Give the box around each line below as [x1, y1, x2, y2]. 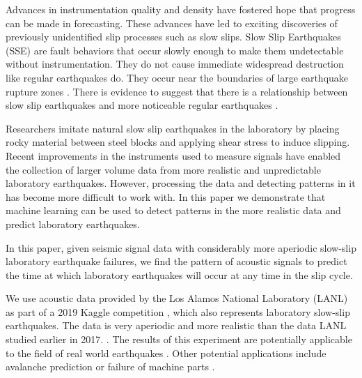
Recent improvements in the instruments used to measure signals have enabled [6, 148, 341, 162]
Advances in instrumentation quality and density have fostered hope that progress [6, 2, 356, 16]
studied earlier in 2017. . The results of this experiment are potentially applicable [6, 332, 352, 347]
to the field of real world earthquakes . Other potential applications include [6, 345, 326, 360]
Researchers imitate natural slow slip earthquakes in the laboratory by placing [6, 121, 340, 135]
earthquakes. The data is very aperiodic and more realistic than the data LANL [6, 318, 347, 333]
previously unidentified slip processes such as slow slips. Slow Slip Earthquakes [6, 29, 341, 44]
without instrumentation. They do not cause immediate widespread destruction [6, 56, 344, 71]
